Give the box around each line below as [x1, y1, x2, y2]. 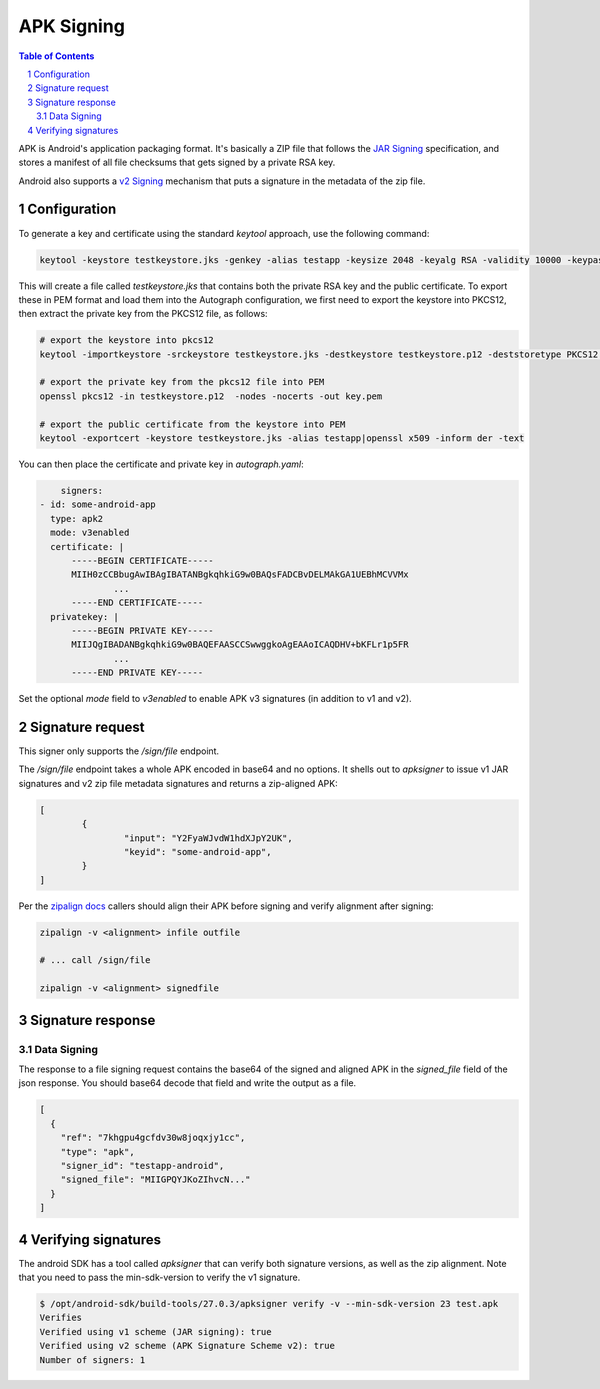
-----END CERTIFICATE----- [71, 597, 204, 609]
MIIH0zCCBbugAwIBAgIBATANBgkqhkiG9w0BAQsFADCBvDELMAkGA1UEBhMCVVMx [71, 569, 409, 580]
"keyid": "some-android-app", [123, 846, 272, 857]
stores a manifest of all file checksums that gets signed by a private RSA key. [18, 156, 336, 169]
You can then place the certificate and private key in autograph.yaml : [18, 458, 304, 470]
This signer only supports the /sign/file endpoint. [18, 745, 220, 757]
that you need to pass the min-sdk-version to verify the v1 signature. [18, 1271, 301, 1283]
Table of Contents [18, 50, 95, 62]
